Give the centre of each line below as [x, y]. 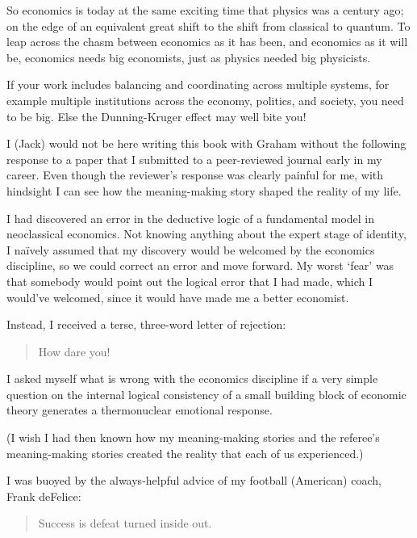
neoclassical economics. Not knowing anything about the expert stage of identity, [206, 234]
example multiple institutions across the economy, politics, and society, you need [205, 100]
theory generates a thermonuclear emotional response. [140, 410]
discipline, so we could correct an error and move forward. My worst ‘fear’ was [200, 265]
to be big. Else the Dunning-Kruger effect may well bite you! [156, 116]
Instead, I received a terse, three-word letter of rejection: [146, 324]
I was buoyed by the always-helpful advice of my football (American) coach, [194, 480]
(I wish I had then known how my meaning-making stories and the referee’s [193, 437]
